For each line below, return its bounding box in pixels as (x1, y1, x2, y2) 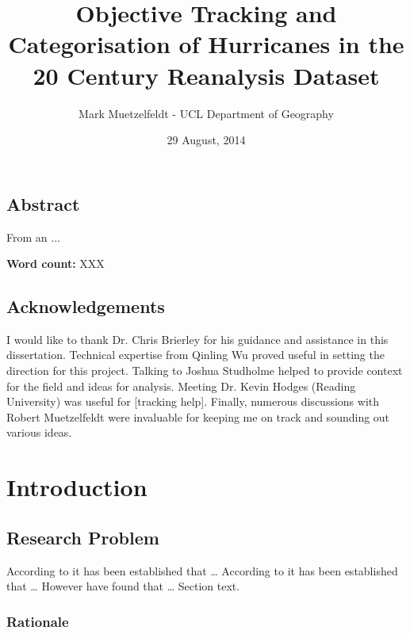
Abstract (6, 191, 80, 216)
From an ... (6, 228, 60, 245)
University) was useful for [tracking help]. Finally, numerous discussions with (6, 393, 380, 410)
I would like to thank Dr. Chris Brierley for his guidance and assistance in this (6, 330, 389, 347)
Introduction (6, 471, 148, 503)
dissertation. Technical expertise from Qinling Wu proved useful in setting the (6, 346, 385, 363)
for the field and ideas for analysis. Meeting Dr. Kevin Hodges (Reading (6, 377, 356, 394)
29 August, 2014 (167, 132, 246, 148)
